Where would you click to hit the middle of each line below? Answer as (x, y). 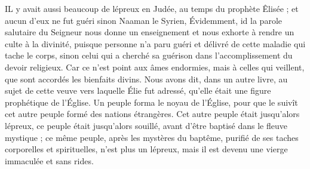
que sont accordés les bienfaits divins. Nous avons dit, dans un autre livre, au (146, 79)
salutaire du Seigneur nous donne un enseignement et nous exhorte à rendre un (150, 32)
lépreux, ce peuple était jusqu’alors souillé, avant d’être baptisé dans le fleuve (146, 125)
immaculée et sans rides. (49, 160)
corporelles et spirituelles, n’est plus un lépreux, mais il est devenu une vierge (146, 149)
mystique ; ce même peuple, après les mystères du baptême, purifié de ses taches (152, 137)
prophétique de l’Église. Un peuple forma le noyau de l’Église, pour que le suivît (151, 102)
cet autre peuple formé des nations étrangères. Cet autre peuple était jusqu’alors (152, 114)
